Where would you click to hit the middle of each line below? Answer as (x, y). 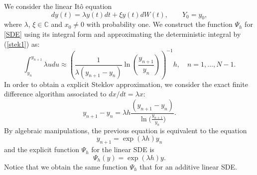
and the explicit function (42, 149)
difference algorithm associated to (55, 94)
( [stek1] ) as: (22, 44)
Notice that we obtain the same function (66, 166)
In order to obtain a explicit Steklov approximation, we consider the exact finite (126, 84)
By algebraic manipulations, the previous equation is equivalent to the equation (126, 130)
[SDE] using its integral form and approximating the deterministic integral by (123, 34)
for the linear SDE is (123, 149)
